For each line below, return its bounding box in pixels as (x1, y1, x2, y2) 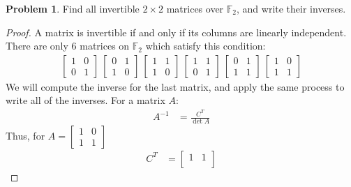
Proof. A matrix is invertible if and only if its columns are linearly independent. (6, 24, 347, 39)
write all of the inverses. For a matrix (6, 93, 165, 107)
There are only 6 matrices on (6, 38, 130, 53)
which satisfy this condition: (145, 38, 266, 53)
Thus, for (6, 128, 45, 142)
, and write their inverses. (237, 1, 346, 15)
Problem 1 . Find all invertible (6, 1, 140, 15)
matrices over (166, 1, 224, 15)
